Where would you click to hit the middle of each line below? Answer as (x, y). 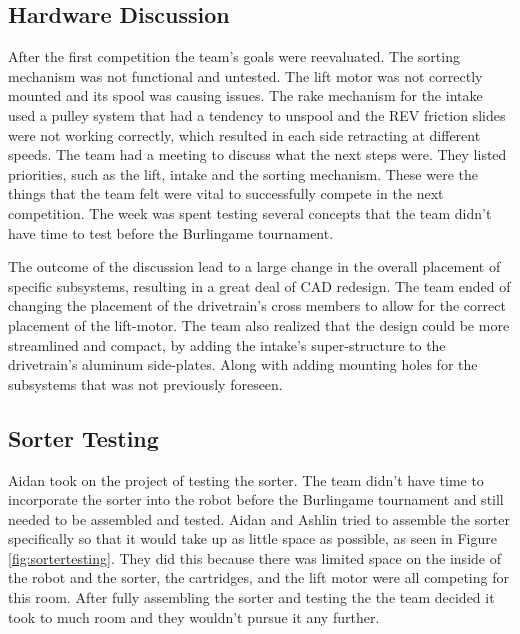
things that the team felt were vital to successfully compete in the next (226, 193)
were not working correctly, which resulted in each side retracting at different (244, 134)
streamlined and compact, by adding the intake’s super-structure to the (227, 344)
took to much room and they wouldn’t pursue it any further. (194, 616)
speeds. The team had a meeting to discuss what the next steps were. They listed (257, 154)
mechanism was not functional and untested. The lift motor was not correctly (245, 75)
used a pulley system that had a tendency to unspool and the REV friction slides (257, 114)
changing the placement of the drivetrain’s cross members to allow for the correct (257, 305)
